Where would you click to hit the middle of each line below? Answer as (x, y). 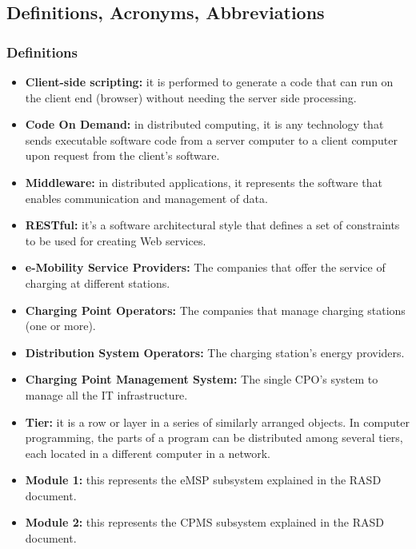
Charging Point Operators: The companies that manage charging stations (215, 310)
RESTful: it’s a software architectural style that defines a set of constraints (212, 225)
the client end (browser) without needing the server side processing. (191, 97)
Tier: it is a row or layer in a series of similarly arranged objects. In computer (217, 422)
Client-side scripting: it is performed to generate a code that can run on (209, 82)
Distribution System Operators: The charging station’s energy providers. (215, 352)
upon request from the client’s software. (122, 155)
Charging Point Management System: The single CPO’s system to (202, 379)
